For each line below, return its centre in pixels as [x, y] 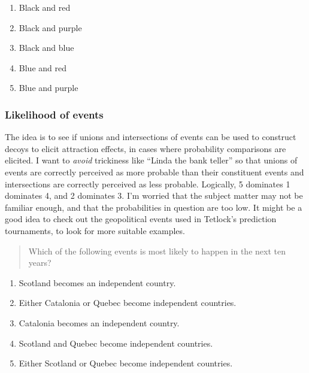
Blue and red [43, 67]
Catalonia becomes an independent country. [99, 322]
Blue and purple [49, 88]
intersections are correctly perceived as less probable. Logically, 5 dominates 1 [148, 184]
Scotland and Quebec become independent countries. [116, 343]
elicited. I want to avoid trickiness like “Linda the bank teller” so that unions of [151, 160]
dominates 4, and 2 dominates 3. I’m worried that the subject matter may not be [154, 195]
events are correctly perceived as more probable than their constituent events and [154, 172]
